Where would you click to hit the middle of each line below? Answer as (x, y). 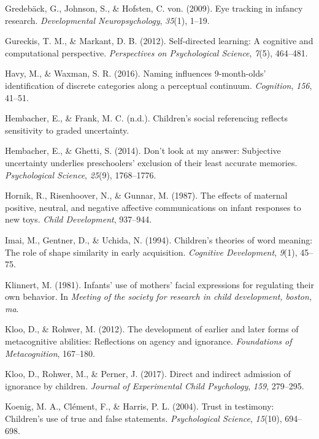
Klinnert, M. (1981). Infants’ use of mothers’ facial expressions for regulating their (159, 284)
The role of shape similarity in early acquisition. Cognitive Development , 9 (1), (151, 252)
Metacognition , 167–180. (50, 353)
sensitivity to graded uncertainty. (67, 130)
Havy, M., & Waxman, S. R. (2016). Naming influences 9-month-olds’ (136, 73)
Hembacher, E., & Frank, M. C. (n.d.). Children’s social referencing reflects (146, 118)
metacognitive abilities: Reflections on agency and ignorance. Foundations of (148, 341)
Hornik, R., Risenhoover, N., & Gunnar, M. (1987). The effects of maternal (146, 195)
